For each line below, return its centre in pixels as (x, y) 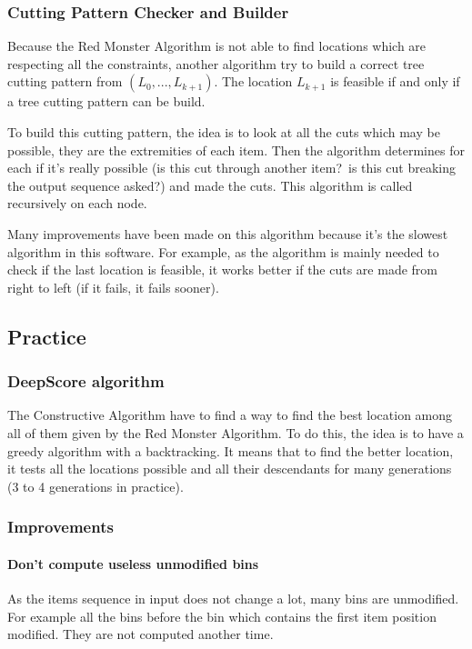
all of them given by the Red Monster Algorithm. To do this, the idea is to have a (236, 432)
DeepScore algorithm (86, 381)
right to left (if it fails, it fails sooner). (113, 287)
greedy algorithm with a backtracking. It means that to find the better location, (231, 450)
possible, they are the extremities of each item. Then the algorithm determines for (236, 150)
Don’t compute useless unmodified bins (133, 563)
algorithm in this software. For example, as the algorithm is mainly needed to (223, 251)
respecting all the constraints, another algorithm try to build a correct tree (216, 63)
